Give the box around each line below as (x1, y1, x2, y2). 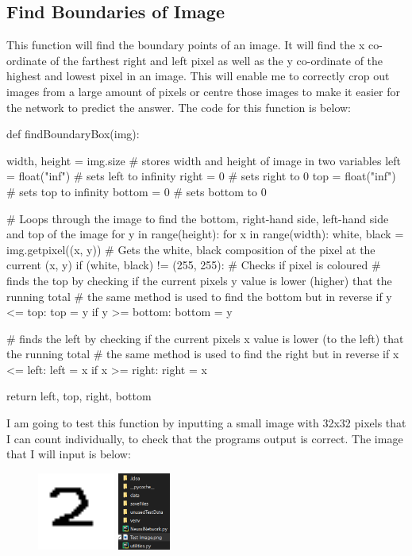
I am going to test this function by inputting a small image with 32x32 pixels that (6, 415, 406, 431)
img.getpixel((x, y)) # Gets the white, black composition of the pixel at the (6, 241, 375, 257)
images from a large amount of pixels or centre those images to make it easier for (6, 83, 400, 99)
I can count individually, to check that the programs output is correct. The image (6, 430, 403, 446)
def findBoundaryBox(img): (6, 125, 140, 142)
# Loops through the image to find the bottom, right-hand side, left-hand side (6, 210, 389, 226)
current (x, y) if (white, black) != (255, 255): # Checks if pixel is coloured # (6, 257, 381, 273)
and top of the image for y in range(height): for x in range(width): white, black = (6, 226, 404, 242)
